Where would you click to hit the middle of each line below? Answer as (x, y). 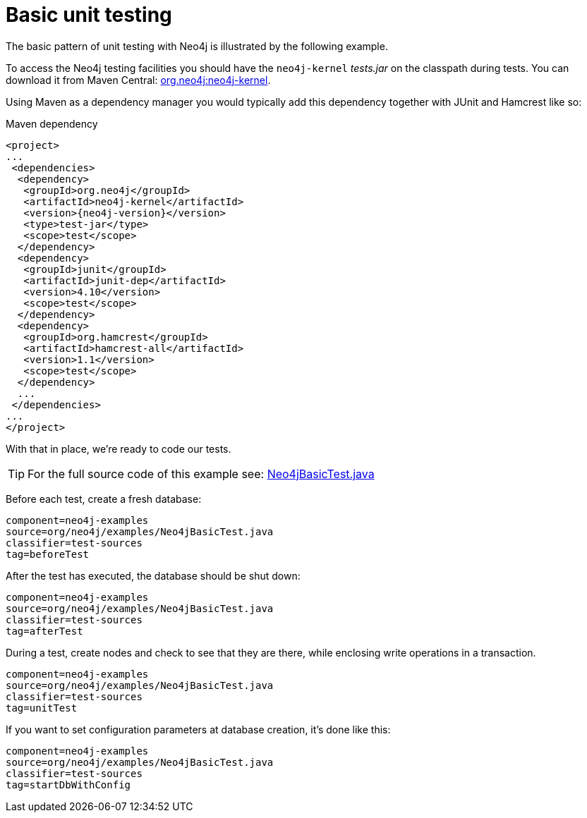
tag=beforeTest (48, 554)
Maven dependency (52, 123)
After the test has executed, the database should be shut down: (153, 575)
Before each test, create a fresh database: (104, 499)
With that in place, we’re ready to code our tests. (119, 448)
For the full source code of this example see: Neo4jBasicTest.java (201, 474)
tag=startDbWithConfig (68, 785)
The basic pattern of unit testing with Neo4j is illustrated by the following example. (197, 46)
